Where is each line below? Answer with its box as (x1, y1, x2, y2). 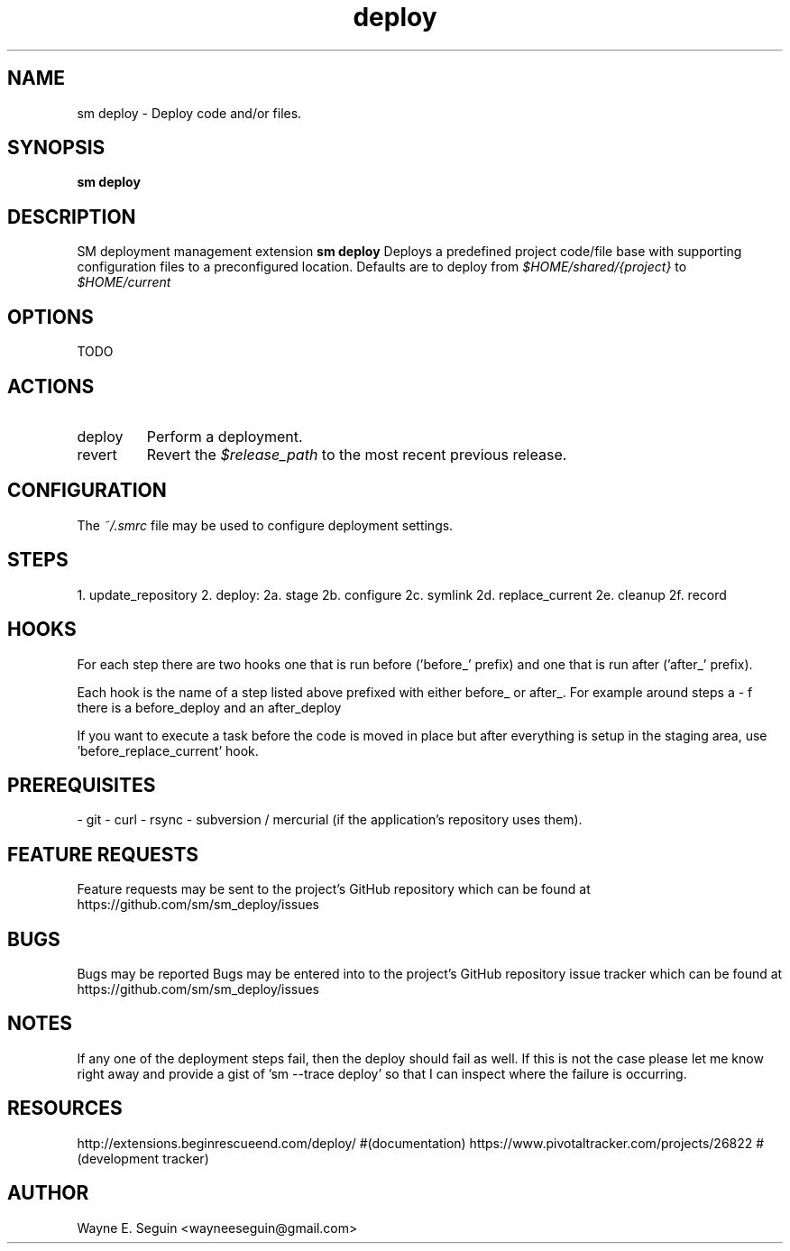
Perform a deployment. (146, 427, 303, 446)
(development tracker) (77, 1150, 209, 1166)
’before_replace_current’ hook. (77, 742, 259, 759)
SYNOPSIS (7, 136, 106, 160)
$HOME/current (77, 274, 171, 290)
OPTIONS (7, 305, 94, 328)
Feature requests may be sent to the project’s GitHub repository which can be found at (77, 881, 591, 897)
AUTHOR (7, 1182, 89, 1205)
